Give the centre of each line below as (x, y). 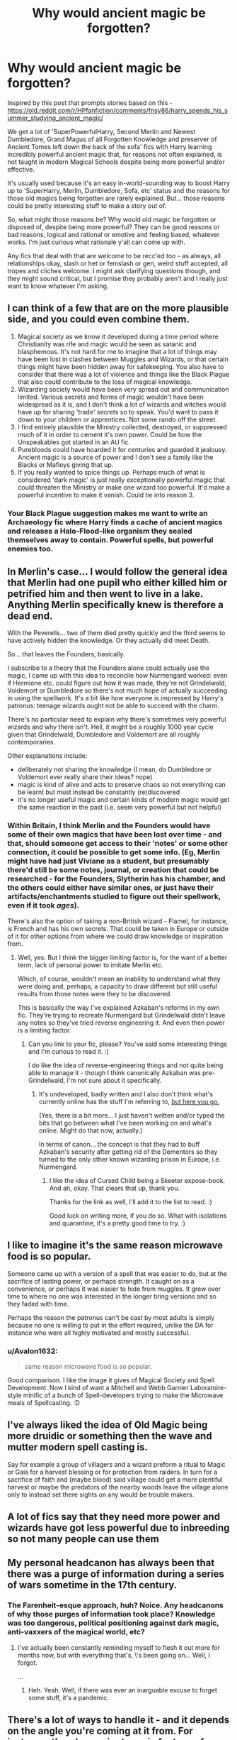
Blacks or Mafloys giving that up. (65, 464)
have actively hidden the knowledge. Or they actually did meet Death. (109, 641)
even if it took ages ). (44, 905)
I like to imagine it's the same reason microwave (115, 1246)
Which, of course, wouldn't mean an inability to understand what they (119, 979)
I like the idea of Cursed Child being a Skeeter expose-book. (137, 1180)
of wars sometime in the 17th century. (92, 1585)
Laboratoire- (208, 1387)
